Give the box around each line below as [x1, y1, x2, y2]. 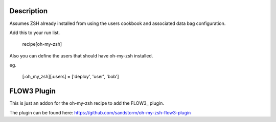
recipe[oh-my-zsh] [22, 41, 62, 47]
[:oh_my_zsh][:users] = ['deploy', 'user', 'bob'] [22, 74, 120, 80]
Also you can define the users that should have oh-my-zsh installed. [9, 52, 153, 58]
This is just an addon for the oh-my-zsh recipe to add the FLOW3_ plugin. [9, 100, 165, 106]
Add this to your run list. [9, 29, 60, 36]
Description [9, 7, 48, 15]
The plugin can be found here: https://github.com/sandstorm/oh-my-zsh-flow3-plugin [9, 109, 191, 115]
